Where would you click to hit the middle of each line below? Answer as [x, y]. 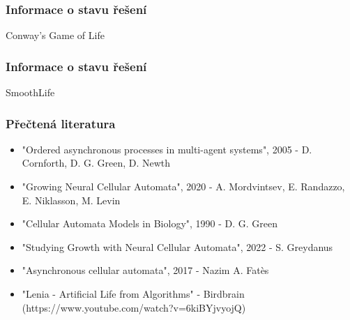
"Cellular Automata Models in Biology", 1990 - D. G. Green [150, 223]
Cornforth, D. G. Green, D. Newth [96, 163]
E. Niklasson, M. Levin [71, 200]
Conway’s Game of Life [55, 35]
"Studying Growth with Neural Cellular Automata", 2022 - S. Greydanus [177, 246]
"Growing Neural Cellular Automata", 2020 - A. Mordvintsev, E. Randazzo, [183, 186]
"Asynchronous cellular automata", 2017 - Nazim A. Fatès [145, 270]
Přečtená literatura [61, 123]
